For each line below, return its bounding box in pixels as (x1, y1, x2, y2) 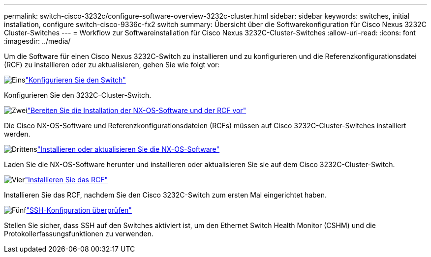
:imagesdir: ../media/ (4, 37, 71, 45)
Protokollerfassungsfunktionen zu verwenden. (4, 229, 154, 238)
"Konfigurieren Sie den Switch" (25, 76, 126, 84)
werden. (4, 130, 31, 138)
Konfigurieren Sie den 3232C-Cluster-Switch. (4, 91, 152, 99)
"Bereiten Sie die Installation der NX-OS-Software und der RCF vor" (27, 106, 246, 114)
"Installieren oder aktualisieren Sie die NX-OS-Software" (37, 145, 220, 153)
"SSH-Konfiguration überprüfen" (26, 206, 132, 214)
